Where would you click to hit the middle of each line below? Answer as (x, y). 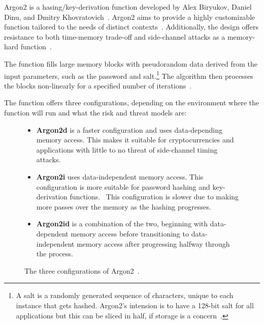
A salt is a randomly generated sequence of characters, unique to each (125, 295)
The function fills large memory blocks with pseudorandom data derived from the (131, 63)
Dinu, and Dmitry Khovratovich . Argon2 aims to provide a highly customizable (130, 17)
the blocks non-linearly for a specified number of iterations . (98, 85)
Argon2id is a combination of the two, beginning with (122, 224)
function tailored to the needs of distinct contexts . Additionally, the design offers (131, 27)
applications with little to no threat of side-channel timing (127, 149)
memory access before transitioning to (130, 233)
